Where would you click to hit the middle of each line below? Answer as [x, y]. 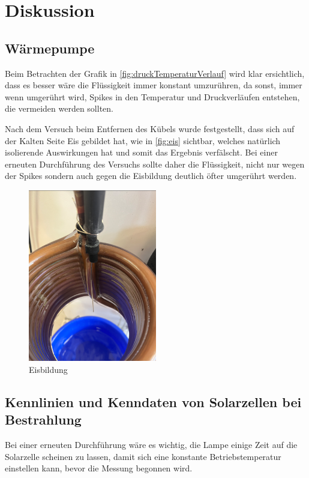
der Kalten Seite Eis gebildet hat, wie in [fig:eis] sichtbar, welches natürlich [143, 140]
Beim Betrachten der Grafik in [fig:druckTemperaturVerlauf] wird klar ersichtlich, [155, 73]
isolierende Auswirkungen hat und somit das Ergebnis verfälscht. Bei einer [141, 152]
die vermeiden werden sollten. [59, 108]
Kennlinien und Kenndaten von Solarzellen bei [153, 402]
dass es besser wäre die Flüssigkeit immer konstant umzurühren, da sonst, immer [154, 85]
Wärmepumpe [50, 48]
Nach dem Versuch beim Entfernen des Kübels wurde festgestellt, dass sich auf [150, 128]
